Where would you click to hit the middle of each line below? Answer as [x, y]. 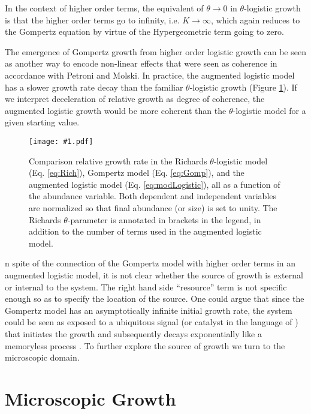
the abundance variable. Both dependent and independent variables [153, 196]
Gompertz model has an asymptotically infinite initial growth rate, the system [149, 310]
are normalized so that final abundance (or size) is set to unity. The [153, 207]
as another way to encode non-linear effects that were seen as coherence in [141, 63]
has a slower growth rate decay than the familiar [94, 87]
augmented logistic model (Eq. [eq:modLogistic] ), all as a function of [155, 184]
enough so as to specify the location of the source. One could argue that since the [155, 298]
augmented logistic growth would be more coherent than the [116, 110]
